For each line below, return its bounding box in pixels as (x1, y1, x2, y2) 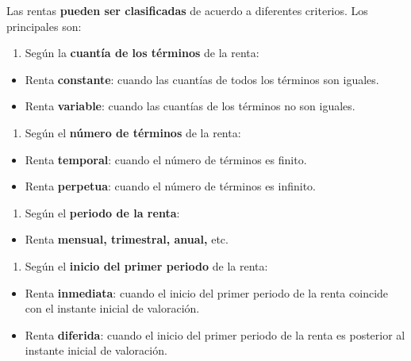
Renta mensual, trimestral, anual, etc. (25, 231, 229, 248)
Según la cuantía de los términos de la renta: (25, 44, 259, 61)
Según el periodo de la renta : (25, 204, 180, 221)
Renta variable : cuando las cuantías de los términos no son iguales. (25, 98, 355, 114)
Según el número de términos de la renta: (25, 124, 241, 140)
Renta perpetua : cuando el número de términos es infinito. (25, 178, 316, 194)
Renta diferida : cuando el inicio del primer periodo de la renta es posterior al (25, 326, 405, 343)
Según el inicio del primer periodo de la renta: (25, 257, 268, 274)
